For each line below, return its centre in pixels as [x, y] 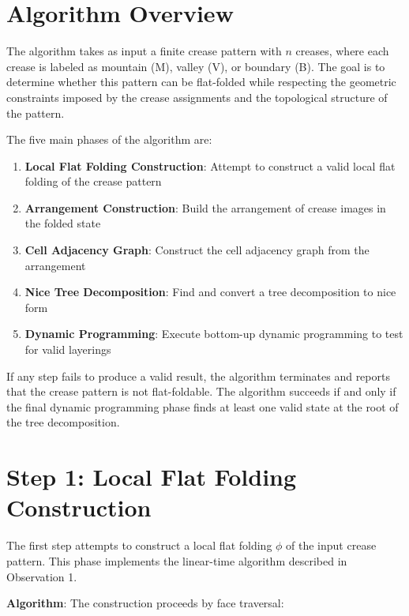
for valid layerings [68, 349]
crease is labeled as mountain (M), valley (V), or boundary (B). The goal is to [196, 66]
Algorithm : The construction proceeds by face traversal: [145, 603]
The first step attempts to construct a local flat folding [139, 545]
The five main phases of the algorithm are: [109, 139]
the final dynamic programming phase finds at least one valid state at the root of [203, 406]
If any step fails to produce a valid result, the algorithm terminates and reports [198, 376]
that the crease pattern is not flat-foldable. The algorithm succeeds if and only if [201, 391]
